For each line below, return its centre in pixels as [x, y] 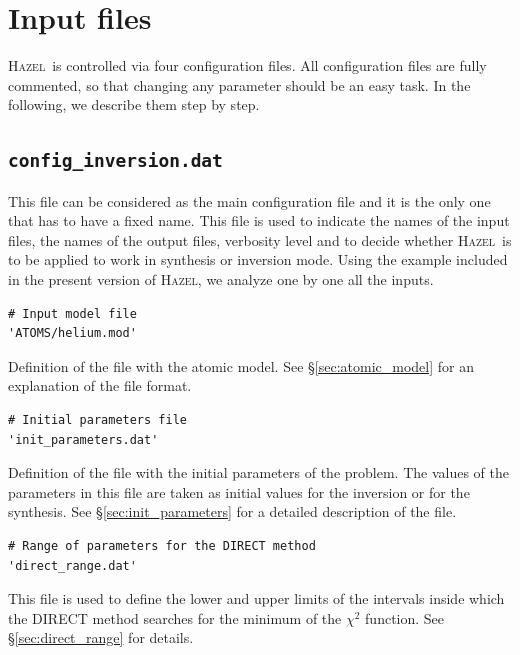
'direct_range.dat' [72, 565]
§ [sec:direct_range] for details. [101, 637]
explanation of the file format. [100, 385]
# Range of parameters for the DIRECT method [162, 546]
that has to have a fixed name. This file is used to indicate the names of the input [259, 220]
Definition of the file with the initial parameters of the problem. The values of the [258, 472]
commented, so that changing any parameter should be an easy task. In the [239, 84]
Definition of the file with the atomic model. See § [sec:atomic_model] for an [241, 365]
